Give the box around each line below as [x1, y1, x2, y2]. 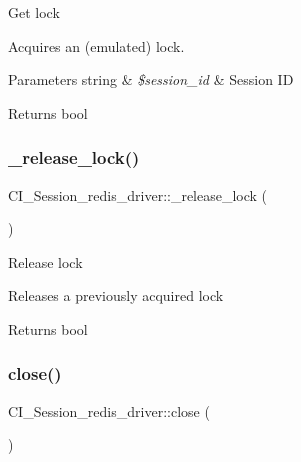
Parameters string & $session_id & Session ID [8, 69, 294, 90]
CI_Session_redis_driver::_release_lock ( [8, 184, 268, 205]
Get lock [8, 2, 60, 22]
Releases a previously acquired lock [8, 285, 224, 306]
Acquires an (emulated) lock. [8, 35, 185, 56]
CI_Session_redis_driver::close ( [8, 400, 210, 421]
